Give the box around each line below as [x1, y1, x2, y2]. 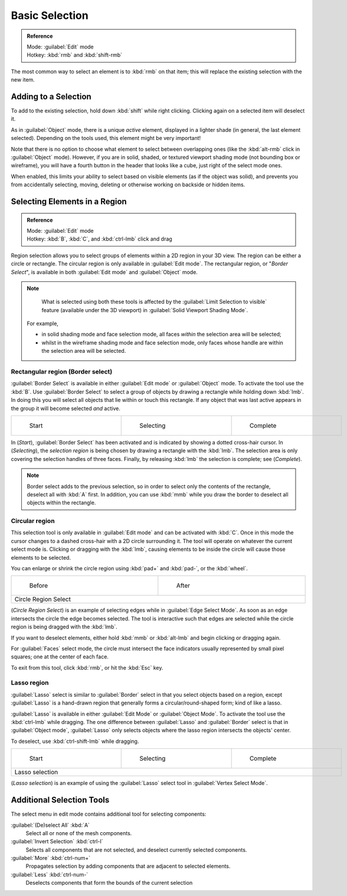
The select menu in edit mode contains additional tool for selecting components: [11, 810, 207, 818]
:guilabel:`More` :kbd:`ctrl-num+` [11, 855, 91, 862]
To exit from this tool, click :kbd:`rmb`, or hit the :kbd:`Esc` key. [11, 664, 163, 671]
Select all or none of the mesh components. [25, 829, 132, 836]
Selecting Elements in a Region [11, 196, 127, 206]
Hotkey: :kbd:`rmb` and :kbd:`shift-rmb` [27, 51, 123, 59]
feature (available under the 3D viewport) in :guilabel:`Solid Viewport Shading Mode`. [41, 306, 248, 313]
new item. [11, 76, 35, 83]
